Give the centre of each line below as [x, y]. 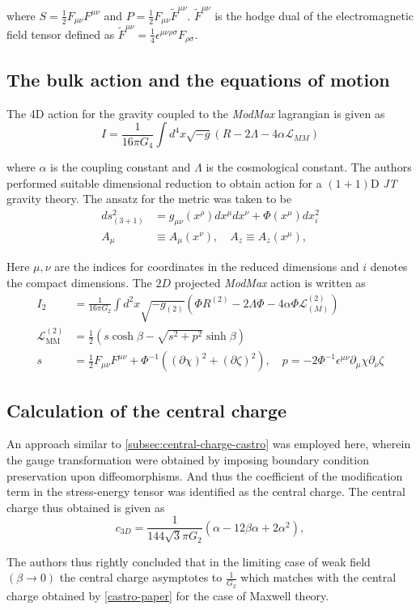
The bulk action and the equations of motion [198, 79]
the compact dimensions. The [79, 282]
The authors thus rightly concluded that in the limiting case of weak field [189, 561]
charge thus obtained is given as [86, 507]
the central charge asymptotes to [141, 577]
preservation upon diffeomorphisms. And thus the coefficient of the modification [205, 475]
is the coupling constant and [121, 167]
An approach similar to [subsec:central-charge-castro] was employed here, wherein [209, 444]
